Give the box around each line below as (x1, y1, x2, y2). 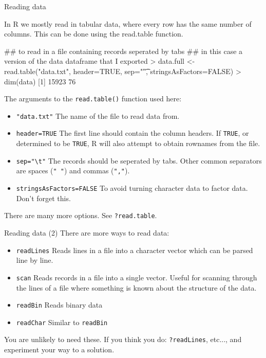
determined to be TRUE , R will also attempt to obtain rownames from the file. (16, 138, 260, 149)
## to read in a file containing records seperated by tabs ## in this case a (4, 45, 243, 56)
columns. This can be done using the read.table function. (4, 28, 183, 39)
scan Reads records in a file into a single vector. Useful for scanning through (16, 272, 257, 282)
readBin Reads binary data (16, 299, 103, 310)
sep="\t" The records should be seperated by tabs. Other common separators (16, 155, 262, 166)
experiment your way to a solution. (4, 344, 115, 355)
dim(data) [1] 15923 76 (4, 76, 76, 86)
